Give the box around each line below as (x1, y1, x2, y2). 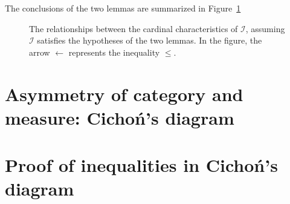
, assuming (245, 22, 285, 35)
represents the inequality (68, 45, 160, 58)
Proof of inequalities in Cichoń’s (5, 153, 278, 177)
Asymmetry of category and (5, 81, 243, 106)
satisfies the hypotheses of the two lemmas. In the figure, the (37, 34, 262, 47)
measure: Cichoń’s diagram (5, 105, 234, 130)
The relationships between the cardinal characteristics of (29, 22, 238, 35)
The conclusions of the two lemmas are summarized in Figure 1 (5, 2, 241, 14)
